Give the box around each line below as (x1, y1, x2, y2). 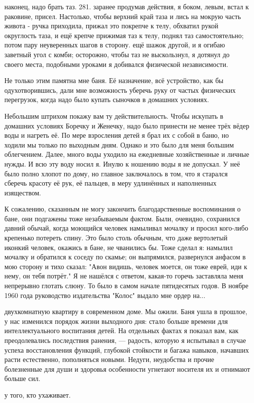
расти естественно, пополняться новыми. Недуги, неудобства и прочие (4, 354, 215, 364)
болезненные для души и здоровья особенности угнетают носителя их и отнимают (4, 363, 250, 374)
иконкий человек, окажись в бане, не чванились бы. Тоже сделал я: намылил (4, 242, 233, 252)
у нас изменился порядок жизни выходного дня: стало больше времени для (4, 316, 228, 326)
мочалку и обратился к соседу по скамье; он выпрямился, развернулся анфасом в (4, 252, 246, 262)
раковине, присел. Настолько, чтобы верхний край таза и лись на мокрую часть (4, 11, 241, 21)
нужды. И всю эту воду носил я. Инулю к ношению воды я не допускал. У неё (4, 158, 240, 169)
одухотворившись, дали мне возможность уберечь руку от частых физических (4, 85, 236, 95)
